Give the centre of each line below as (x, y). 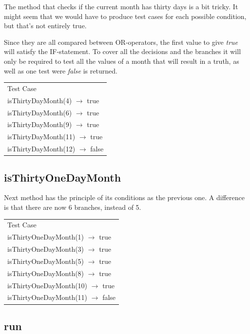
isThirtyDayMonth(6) (40, 112)
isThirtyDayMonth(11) (41, 137)
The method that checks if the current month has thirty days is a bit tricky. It (121, 6)
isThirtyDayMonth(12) (41, 149)
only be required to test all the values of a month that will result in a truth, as (122, 61)
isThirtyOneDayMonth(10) (48, 285)
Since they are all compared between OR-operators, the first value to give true (121, 42)
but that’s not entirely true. (45, 26)
